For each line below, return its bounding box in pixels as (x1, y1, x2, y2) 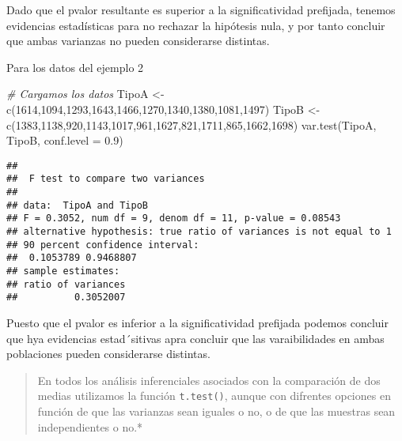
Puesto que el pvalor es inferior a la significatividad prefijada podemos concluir (6, 314, 389, 330)
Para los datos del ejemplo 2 (6, 58, 144, 75)
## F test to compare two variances (6, 173, 205, 185)
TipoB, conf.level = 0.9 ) (6, 132, 123, 149)
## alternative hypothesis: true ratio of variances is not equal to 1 (6, 226, 392, 238)
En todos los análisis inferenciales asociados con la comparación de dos (37, 371, 381, 388)
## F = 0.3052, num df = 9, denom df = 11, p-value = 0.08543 (6, 213, 341, 224)
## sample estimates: (6, 266, 120, 277)
